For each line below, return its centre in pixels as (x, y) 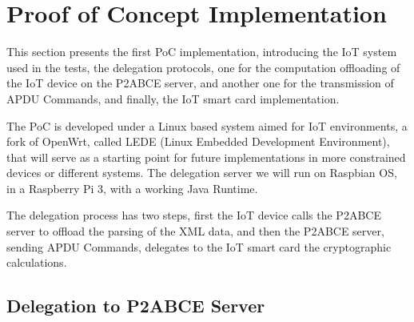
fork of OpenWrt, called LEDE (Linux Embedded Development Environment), (198, 141)
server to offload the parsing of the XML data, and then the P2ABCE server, (195, 231)
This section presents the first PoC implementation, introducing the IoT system (202, 52)
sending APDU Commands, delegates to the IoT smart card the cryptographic (199, 246)
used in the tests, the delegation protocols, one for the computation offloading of (203, 67)
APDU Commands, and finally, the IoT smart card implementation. (173, 98)
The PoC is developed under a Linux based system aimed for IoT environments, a (207, 125)
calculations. (37, 262)
